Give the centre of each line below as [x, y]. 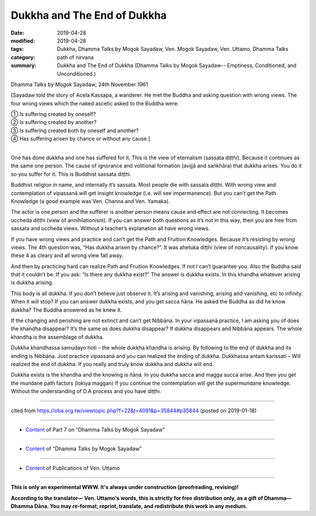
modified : [23, 40]
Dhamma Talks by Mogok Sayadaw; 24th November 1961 [80, 84]
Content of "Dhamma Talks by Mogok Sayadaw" [84, 449]
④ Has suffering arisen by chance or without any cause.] [80, 139]
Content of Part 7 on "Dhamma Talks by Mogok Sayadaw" [95, 429]
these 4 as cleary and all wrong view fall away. [67, 255]
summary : [24, 66]
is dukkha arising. [32, 283]
